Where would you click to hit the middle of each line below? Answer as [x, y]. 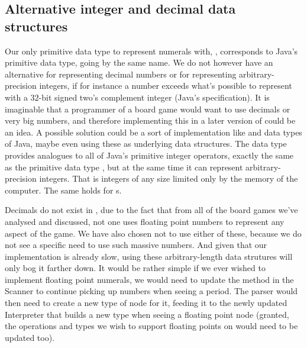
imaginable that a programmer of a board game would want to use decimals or [148, 109]
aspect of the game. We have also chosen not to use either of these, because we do [153, 233]
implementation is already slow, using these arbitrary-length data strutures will [149, 256]
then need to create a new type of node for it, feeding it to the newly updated [146, 303]
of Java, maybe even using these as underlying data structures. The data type [146, 144]
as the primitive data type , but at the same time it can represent [124, 167]
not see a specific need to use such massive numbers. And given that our [136, 245]
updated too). [30, 337]
